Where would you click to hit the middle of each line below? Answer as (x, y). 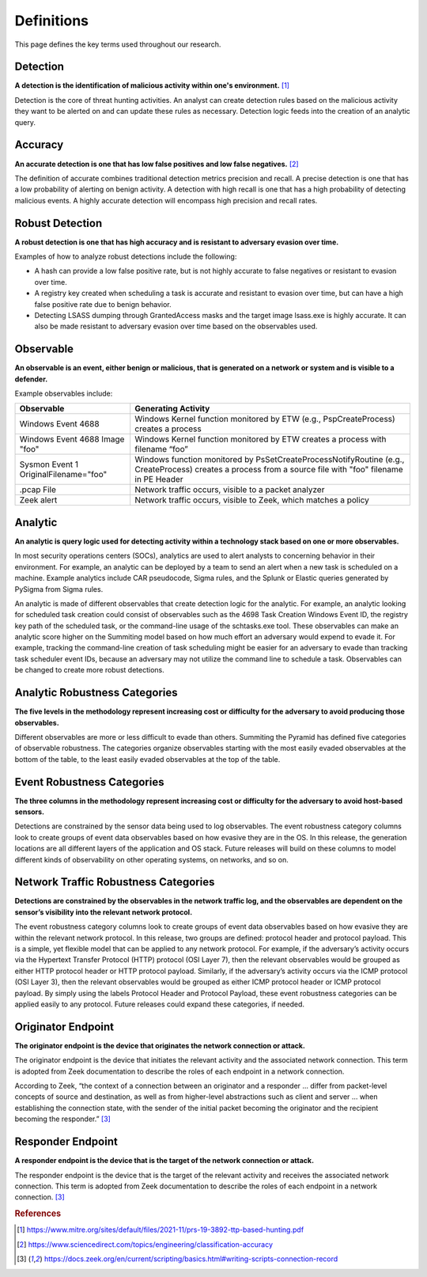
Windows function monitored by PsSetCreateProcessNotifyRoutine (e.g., (270, 460)
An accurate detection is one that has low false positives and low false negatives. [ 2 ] (157, 164)
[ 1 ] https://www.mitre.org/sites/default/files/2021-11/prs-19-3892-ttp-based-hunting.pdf (161, 1230)
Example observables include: (64, 394)
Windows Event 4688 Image (72, 439)
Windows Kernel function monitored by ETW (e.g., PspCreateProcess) (265, 419)
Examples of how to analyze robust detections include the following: (126, 256)
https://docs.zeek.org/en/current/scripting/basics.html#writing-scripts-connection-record (191, 1259)
